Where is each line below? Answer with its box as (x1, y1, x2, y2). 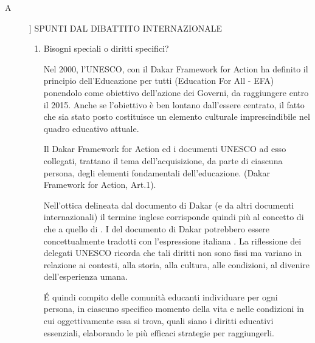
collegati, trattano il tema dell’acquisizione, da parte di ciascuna (43, 154, 283, 167)
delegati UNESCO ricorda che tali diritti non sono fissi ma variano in (43, 246, 302, 259)
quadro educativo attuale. (43, 122, 139, 134)
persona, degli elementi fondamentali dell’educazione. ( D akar (43, 166, 270, 179)
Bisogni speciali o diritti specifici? (43, 42, 169, 55)
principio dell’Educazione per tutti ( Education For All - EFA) (43, 74, 274, 87)
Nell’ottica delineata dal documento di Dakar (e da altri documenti (43, 198, 294, 211)
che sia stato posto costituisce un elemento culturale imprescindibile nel (43, 110, 310, 123)
